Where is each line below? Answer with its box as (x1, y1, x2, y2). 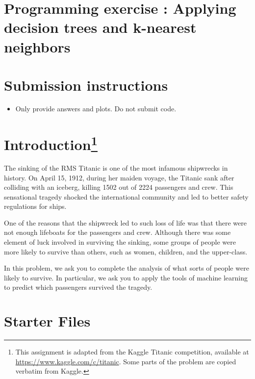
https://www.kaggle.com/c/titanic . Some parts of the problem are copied (15, 356, 236, 366)
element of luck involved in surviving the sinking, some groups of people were (4, 237, 236, 247)
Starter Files (4, 311, 91, 331)
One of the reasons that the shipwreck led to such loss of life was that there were (4, 217, 247, 227)
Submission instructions (4, 75, 168, 95)
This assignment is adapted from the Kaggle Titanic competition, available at (15, 347, 249, 357)
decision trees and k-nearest (4, 17, 197, 37)
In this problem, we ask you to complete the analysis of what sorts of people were (4, 263, 249, 273)
